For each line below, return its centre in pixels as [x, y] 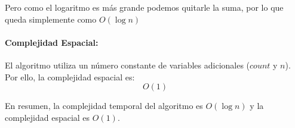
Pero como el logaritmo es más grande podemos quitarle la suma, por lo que [144, 7]
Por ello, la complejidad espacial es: [70, 77]
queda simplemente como [51, 19]
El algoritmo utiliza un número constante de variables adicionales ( [127, 65]
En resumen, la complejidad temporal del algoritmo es [104, 106]
